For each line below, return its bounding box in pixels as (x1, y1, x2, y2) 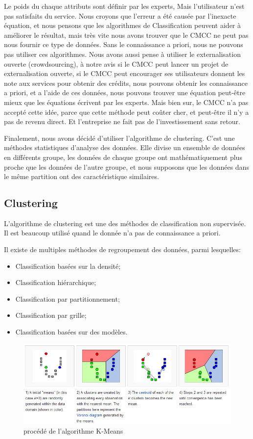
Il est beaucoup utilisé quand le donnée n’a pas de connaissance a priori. (4, 228, 221, 238)
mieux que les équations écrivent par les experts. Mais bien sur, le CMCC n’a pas (4, 97, 249, 107)
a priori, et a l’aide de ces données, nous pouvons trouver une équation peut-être (4, 87, 246, 98)
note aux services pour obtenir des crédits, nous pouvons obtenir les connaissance (4, 77, 248, 88)
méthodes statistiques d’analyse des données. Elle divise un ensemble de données (4, 142, 245, 153)
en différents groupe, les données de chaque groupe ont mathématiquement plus (4, 152, 242, 162)
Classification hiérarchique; (15, 277, 96, 287)
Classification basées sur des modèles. (15, 327, 128, 337)
